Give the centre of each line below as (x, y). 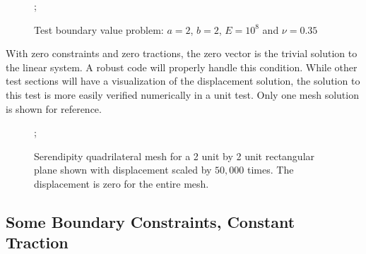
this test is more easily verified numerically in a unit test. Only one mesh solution (182, 94)
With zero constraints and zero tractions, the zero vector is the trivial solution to (182, 53)
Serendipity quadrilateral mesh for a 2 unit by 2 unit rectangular (175, 156)
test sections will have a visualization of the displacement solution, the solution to (183, 81)
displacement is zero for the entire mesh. (122, 183)
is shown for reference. (54, 108)
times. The (271, 170)
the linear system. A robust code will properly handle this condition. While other (182, 67)
